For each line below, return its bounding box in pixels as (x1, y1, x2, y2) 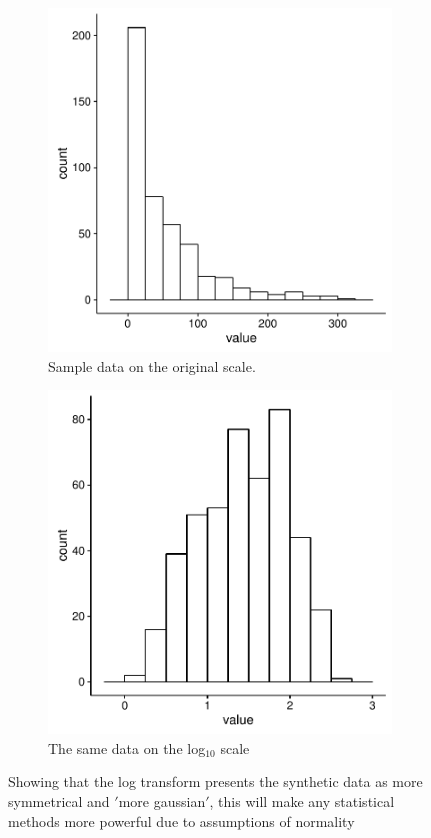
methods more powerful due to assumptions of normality (8, 810, 355, 831)
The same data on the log (48, 737, 206, 758)
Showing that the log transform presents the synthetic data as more (8, 771, 423, 792)
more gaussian (118, 790, 206, 811)
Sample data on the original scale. (48, 355, 256, 376)
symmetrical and (8, 790, 110, 811)
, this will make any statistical (209, 790, 395, 811)
